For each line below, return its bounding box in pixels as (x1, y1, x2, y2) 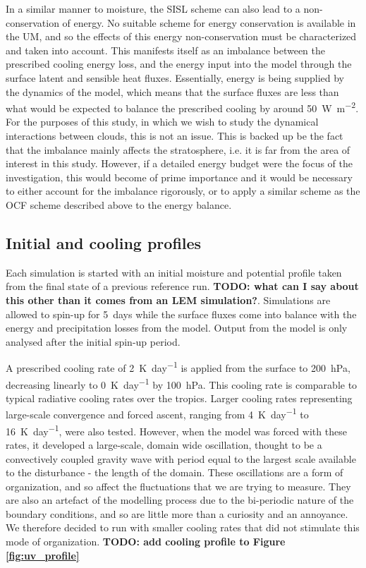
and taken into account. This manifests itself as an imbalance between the (6, 42, 326, 57)
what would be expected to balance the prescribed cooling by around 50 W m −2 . (6, 99, 359, 115)
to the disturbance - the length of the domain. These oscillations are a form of (6, 465, 343, 480)
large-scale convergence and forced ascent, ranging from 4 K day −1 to (6, 405, 309, 422)
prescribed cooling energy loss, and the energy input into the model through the (6, 56, 352, 71)
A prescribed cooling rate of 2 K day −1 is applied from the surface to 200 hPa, (6, 358, 350, 375)
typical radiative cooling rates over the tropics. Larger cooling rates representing (6, 390, 353, 405)
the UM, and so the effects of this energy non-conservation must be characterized (6, 29, 357, 44)
